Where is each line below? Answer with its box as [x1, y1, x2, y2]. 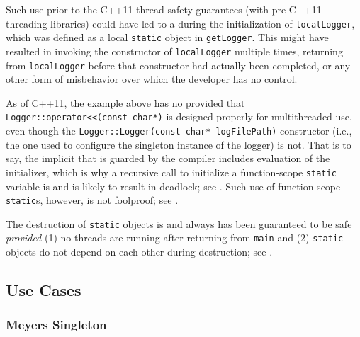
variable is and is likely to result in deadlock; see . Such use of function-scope [6, 178, 341, 193]
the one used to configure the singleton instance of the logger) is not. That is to [6, 137, 351, 152]
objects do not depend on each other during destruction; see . [6, 244, 273, 259]
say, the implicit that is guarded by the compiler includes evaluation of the [6, 151, 330, 166]
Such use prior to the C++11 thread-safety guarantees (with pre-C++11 [6, 2, 322, 16]
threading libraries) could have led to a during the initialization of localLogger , [6, 16, 355, 30]
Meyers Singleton [6, 316, 107, 333]
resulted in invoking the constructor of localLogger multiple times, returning [6, 43, 343, 58]
